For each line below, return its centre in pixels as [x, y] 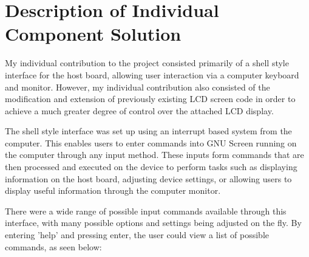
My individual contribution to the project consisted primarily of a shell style [147, 63]
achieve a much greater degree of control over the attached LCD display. [139, 110]
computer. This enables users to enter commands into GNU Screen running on [151, 142]
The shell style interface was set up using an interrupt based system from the [148, 131]
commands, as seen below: [53, 246]
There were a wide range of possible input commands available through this [146, 211]
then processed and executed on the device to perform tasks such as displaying [151, 167]
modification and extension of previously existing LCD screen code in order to [150, 99]
